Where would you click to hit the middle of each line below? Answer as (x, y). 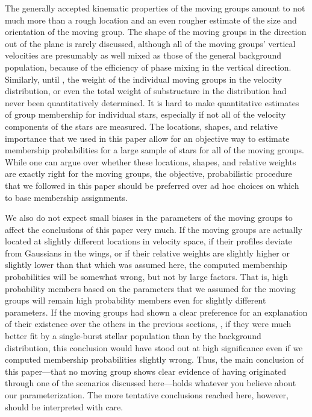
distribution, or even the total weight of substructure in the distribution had (146, 91)
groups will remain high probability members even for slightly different (136, 300)
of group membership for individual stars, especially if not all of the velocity (145, 114)
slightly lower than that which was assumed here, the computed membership (146, 265)
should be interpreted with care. (64, 406)
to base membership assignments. (66, 197)
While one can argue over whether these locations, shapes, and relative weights (151, 161)
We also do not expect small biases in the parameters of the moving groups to (149, 218)
